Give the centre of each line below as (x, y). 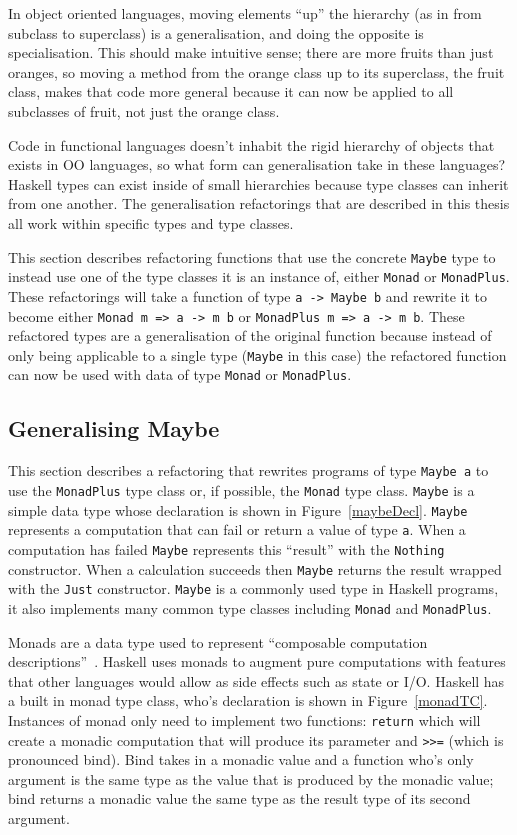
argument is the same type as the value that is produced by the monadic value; (251, 778)
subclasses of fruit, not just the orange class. (144, 110)
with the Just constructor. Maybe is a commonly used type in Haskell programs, (253, 588)
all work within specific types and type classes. (151, 222)
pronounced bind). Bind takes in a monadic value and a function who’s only (241, 759)
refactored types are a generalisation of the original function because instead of (250, 335)
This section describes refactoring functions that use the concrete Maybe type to (252, 256)
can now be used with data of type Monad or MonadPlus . (180, 374)
